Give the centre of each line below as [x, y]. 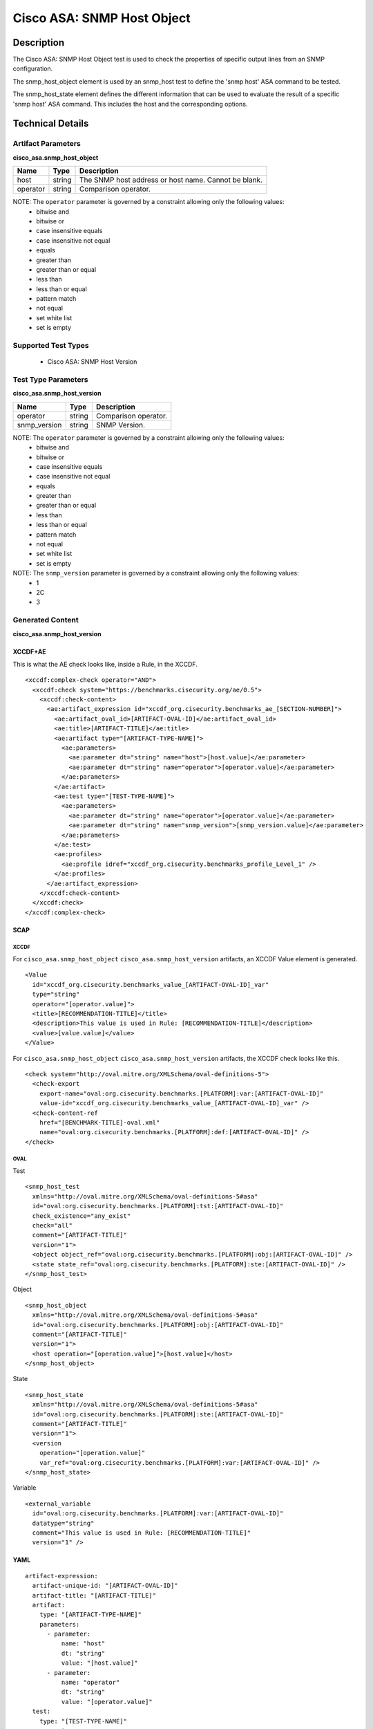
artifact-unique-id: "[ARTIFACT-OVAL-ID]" [105, 1586]
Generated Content [46, 620]
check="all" [52, 1226]
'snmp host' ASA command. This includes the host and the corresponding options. [130, 104]
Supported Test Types [51, 346]
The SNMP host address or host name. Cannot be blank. [171, 180]
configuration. [33, 68]
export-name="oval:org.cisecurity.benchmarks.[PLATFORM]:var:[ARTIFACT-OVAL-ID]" [181, 1093]
